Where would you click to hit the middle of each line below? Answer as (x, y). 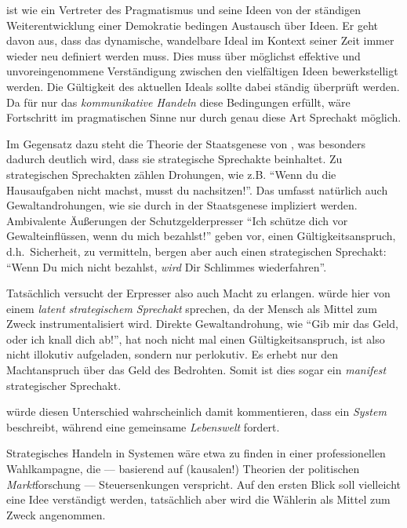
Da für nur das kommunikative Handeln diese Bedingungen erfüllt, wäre (178, 102)
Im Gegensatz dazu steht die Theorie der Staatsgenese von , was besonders (186, 143)
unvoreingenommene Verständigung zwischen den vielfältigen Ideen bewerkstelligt (202, 71)
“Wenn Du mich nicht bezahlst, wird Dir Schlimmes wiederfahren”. (167, 266)
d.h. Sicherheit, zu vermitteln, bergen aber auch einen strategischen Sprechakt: (196, 251)
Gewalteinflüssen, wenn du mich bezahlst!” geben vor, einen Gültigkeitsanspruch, (201, 236)
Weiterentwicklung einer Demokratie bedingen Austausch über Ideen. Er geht (193, 25)
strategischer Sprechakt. (64, 385)
